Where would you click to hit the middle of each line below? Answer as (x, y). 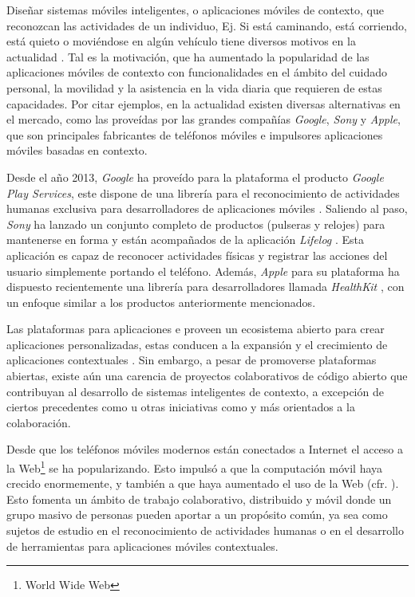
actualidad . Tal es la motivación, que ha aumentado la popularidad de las (188, 56)
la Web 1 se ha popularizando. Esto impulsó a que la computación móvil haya (195, 467)
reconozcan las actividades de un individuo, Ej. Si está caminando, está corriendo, (207, 25)
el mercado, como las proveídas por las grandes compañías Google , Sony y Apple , (204, 119)
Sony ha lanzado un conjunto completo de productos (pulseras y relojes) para (196, 224)
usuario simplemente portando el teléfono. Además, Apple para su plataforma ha (203, 271)
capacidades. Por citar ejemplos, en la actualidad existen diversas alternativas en (204, 103)
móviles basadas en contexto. (77, 150)
